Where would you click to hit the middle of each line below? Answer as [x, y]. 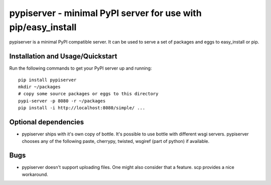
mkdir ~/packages [39, 87]
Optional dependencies [47, 122]
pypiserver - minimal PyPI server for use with [105, 13]
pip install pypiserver [47, 80]
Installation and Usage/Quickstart [63, 56]
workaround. [35, 174]
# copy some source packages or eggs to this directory [88, 94]
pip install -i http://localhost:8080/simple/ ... [82, 108]
